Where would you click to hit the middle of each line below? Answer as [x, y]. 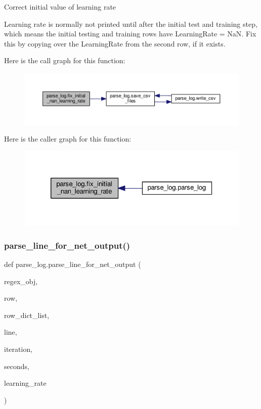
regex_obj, [21, 281]
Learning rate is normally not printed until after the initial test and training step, [131, 24]
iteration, [18, 349]
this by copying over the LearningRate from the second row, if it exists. [115, 43]
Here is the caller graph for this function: [68, 139]
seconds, [17, 366]
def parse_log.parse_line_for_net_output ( [73, 264]
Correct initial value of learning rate [60, 7]
